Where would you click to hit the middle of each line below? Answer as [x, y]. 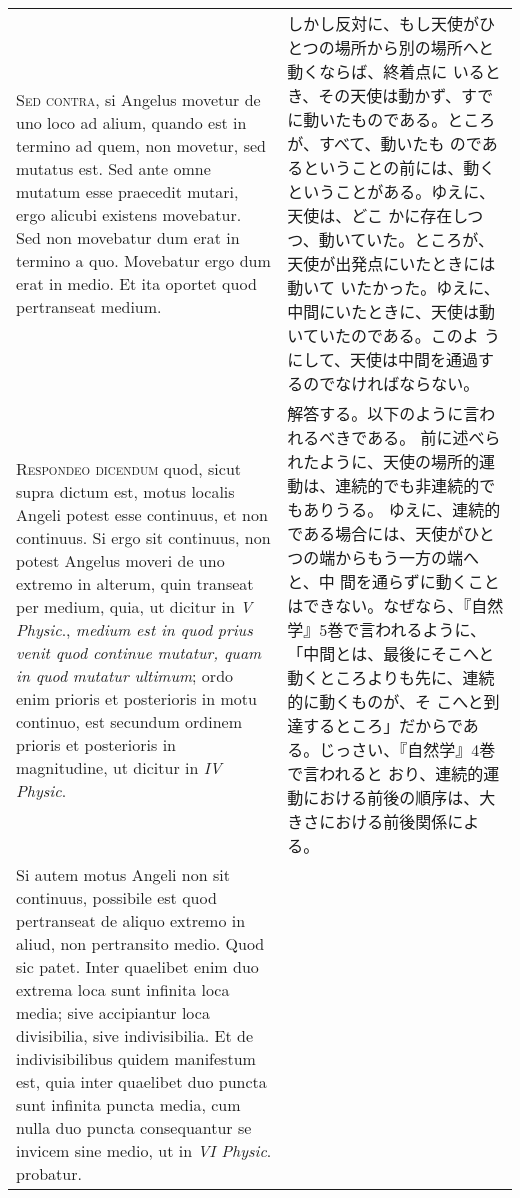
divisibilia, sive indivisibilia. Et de [134, 1035]
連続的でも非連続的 [407, 485]
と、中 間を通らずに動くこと [393, 581]
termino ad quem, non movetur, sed [141, 145]
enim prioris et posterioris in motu [136, 698]
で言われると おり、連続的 [385, 773]
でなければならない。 [399, 383]
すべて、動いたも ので [400, 143]
